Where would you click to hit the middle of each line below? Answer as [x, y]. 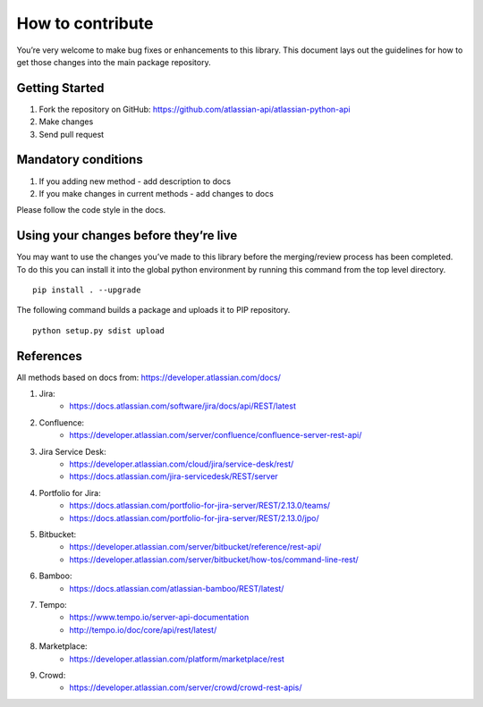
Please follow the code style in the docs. [91, 210]
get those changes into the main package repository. [114, 62]
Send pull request [72, 134]
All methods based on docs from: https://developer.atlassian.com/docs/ [149, 377]
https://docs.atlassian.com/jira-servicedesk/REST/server [174, 476]
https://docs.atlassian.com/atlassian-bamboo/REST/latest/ [177, 588]
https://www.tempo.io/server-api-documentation [159, 618]
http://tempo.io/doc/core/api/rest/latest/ [143, 629]
